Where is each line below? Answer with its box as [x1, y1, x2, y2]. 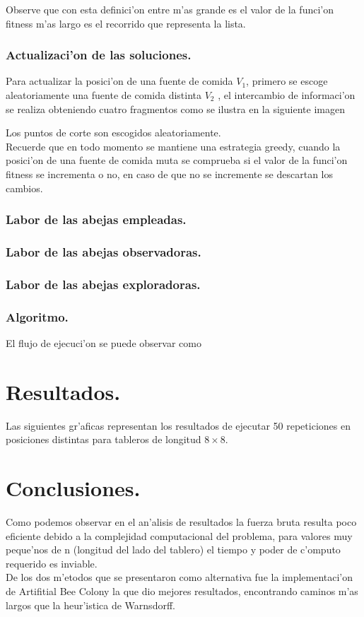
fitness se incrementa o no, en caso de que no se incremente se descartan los [6, 166, 334, 181]
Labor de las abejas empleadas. [6, 211, 187, 228]
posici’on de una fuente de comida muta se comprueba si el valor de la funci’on [6, 153, 348, 168]
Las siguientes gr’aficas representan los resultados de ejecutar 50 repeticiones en [6, 418, 351, 433]
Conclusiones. [6, 474, 141, 502]
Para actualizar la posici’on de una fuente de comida [6, 74, 233, 88]
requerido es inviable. [6, 556, 98, 570]
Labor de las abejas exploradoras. [6, 275, 201, 293]
